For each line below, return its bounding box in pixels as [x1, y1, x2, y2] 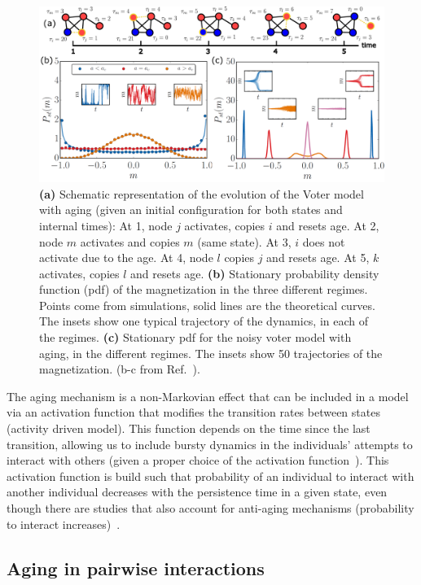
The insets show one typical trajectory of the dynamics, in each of [39, 312, 369, 330]
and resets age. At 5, [266, 249, 370, 266]
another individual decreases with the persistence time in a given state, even [7, 483, 388, 500]
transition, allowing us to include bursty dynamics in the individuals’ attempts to [7, 435, 413, 452]
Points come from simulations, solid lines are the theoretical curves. [39, 296, 375, 313]
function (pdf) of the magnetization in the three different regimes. [39, 281, 368, 298]
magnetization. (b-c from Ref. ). [39, 360, 200, 378]
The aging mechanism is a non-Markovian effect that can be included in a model [7, 387, 409, 404]
